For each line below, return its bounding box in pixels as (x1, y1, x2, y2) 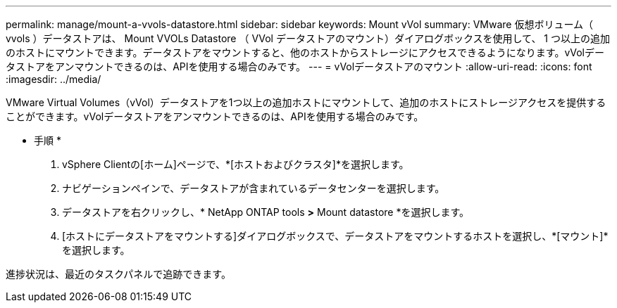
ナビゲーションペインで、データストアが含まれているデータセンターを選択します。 (62, 182, 445, 194)
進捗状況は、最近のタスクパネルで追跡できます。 (6, 268, 231, 280)
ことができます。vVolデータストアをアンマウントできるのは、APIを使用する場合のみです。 (6, 110, 424, 122)
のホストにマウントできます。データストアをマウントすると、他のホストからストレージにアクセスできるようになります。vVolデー (6, 46, 604, 58)
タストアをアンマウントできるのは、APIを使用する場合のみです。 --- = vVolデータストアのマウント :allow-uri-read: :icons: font (6, 60, 592, 72)
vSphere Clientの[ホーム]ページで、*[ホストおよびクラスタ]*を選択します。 (62, 158, 409, 170)
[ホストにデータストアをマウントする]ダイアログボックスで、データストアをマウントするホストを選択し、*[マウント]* (62, 230, 609, 242)
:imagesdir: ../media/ (6, 73, 101, 85)
